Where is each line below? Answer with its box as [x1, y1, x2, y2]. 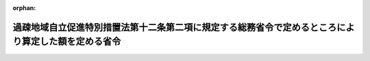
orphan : [12, 4, 36, 12]
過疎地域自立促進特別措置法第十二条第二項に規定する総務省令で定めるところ [12, 21, 337, 33]
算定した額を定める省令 [21, 36, 121, 47]
